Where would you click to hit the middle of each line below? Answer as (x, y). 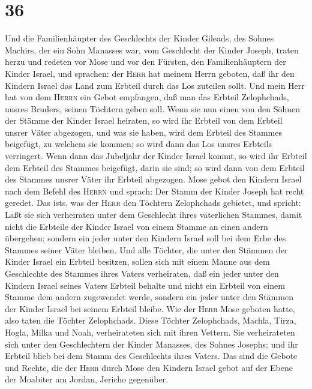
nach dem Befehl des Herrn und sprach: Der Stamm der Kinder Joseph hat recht (154, 191)
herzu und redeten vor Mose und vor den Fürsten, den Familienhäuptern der (145, 62)
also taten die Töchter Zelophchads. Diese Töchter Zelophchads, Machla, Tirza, (151, 320)
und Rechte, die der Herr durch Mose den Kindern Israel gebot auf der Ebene (149, 367)
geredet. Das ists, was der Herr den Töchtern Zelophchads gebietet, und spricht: (153, 203)
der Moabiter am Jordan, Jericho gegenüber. (87, 379)
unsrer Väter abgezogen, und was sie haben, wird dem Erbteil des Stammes (143, 132)
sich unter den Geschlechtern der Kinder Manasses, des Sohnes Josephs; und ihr (151, 344)
